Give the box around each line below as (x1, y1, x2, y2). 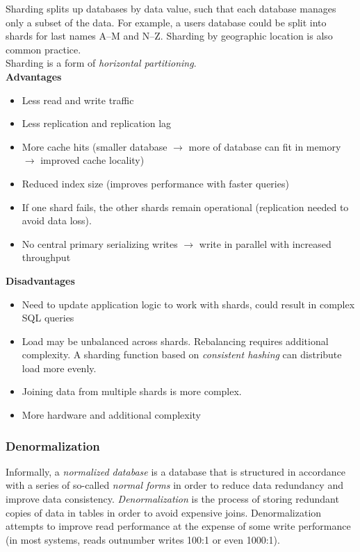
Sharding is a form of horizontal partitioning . (6, 56, 197, 70)
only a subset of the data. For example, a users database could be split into (6, 15, 327, 29)
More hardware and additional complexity (22, 408, 202, 422)
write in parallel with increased (199, 236, 332, 251)
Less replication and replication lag (22, 116, 172, 131)
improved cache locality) (40, 153, 145, 167)
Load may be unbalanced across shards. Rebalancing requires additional (22, 333, 329, 348)
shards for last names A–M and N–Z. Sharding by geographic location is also (6, 28, 333, 43)
